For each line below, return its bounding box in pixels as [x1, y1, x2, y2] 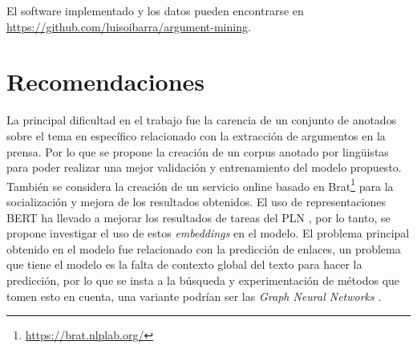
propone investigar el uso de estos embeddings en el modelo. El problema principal [6, 225, 410, 241]
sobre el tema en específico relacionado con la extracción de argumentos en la [6, 127, 386, 144]
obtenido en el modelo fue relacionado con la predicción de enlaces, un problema [6, 240, 401, 257]
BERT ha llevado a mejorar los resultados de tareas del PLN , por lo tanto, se [6, 209, 391, 225]
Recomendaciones [6, 65, 205, 98]
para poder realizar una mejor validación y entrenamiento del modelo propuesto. [6, 159, 402, 176]
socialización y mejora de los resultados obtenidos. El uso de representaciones [6, 193, 387, 209]
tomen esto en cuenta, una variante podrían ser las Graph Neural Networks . [6, 287, 382, 304]
